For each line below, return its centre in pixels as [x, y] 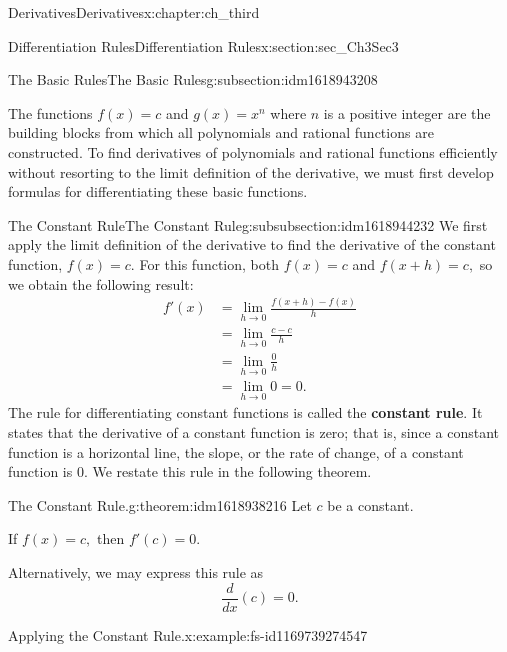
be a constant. [370, 504]
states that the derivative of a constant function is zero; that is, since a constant [253, 432]
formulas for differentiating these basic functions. [158, 191]
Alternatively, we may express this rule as [136, 572]
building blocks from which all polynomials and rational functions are [221, 132]
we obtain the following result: [101, 283]
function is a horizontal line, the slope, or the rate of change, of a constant [236, 451]
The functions [50, 112]
